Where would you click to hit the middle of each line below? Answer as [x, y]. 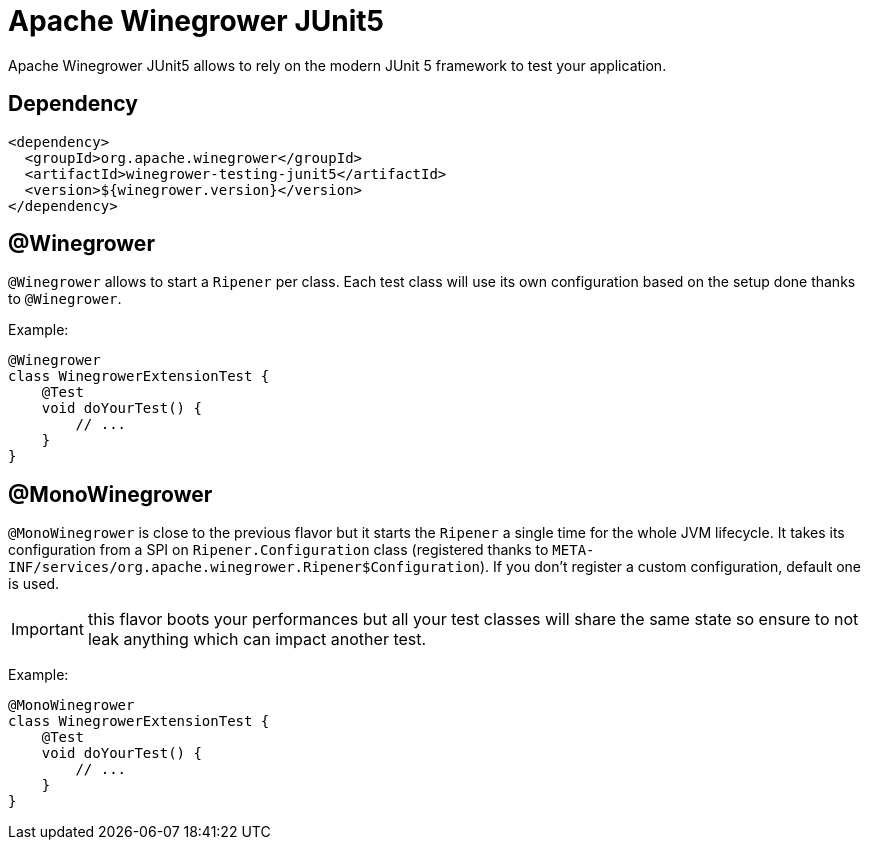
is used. [34, 584]
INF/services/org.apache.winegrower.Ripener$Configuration [244, 567]
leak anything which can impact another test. [257, 639]
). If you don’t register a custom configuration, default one [671, 567]
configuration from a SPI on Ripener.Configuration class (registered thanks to [278, 550]
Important [47, 629]
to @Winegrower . [65, 299]
